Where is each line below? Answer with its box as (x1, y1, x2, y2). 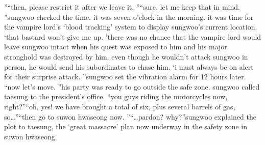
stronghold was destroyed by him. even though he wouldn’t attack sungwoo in (4, 51, 248, 62)
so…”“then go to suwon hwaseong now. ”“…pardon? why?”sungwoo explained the (4, 111, 256, 122)
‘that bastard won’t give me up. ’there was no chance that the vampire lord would (4, 31, 261, 42)
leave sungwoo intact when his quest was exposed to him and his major (4, 41, 227, 52)
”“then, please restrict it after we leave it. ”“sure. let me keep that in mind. (4, 2, 240, 12)
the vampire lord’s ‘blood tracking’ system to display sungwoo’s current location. (4, 21, 257, 32)
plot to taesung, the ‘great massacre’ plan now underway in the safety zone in (4, 121, 248, 132)
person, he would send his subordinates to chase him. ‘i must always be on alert (4, 61, 254, 72)
